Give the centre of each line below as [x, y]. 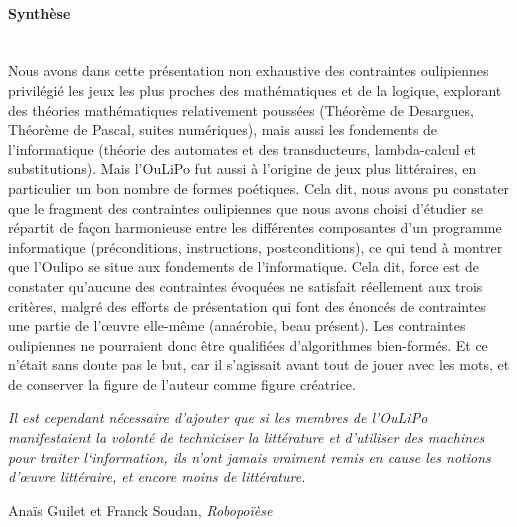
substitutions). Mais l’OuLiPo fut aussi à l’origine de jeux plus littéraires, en [242, 168]
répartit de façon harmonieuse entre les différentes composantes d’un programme [255, 227]
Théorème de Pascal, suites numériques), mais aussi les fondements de [223, 129]
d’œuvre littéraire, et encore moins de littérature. [157, 476]
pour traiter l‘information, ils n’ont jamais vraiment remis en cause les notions [249, 456]
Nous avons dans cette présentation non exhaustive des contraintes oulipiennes [248, 70]
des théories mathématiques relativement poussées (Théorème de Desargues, [241, 109]
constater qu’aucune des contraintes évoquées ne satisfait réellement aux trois [245, 285]
